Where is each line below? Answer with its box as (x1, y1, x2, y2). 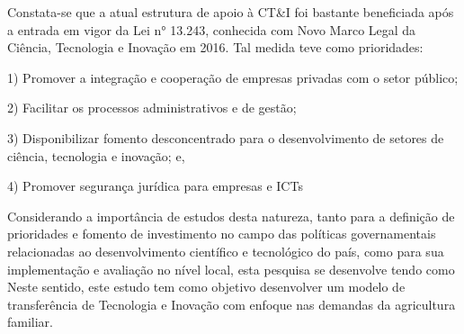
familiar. (7, 312, 54, 331)
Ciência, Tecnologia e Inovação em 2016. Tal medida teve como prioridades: (7, 38, 424, 57)
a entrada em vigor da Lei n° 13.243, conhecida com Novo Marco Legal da (7, 20, 416, 39)
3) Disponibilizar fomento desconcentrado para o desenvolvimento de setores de (7, 128, 444, 147)
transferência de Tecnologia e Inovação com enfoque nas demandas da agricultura (7, 294, 456, 313)
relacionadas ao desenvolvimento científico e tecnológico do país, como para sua (7, 241, 444, 260)
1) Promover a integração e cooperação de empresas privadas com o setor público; (7, 68, 459, 86)
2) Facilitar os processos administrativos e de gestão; (7, 98, 297, 117)
